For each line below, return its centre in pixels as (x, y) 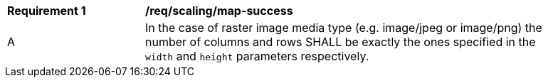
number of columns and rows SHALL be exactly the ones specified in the (341, 42)
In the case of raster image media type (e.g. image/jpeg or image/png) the (344, 28)
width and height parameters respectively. (257, 56)
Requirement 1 (47, 11)
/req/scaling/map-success (219, 11)
